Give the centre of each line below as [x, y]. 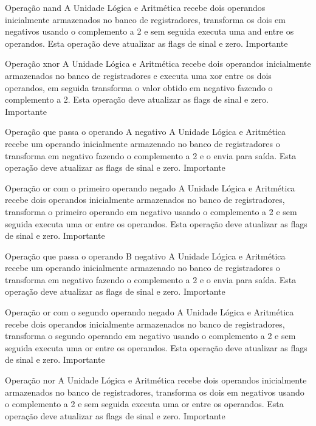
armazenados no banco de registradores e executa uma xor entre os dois [138, 75]
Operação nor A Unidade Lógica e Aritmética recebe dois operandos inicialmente [156, 380]
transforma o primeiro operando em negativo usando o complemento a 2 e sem [151, 211]
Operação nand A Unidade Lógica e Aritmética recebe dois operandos [135, 7]
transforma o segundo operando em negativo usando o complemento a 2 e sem [150, 336]
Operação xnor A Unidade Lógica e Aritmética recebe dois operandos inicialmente [158, 64]
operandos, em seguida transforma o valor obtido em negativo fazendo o [139, 87]
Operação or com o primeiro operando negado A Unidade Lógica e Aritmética [150, 187]
